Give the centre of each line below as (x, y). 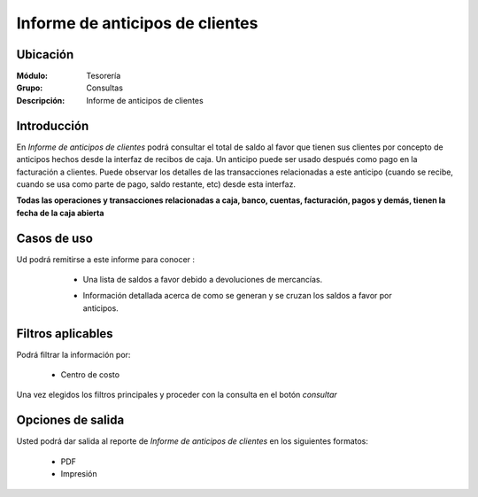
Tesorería (104, 76)
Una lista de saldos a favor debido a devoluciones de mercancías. (203, 280)
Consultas (105, 88)
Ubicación (45, 54)
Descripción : (41, 100)
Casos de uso (54, 238)
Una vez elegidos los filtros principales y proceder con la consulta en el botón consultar (177, 395)
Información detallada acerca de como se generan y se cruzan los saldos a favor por (238, 296)
